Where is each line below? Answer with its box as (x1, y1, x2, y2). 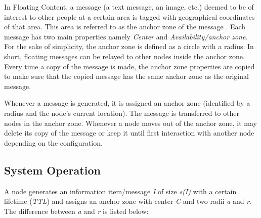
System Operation (4, 162, 101, 178)
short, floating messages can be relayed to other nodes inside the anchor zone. (4, 51, 245, 61)
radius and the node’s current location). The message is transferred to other (4, 107, 240, 118)
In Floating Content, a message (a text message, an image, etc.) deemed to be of (4, 2, 254, 12)
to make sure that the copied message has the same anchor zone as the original (4, 71, 249, 81)
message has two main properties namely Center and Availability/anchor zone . (4, 31, 248, 41)
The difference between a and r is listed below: (4, 205, 149, 216)
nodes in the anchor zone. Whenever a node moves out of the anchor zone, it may (4, 117, 257, 128)
